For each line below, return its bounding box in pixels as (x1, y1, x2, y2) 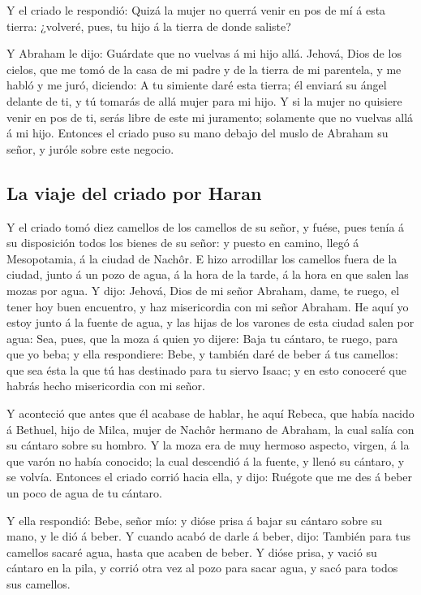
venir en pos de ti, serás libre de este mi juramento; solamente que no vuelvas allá (6, 108, 414, 125)
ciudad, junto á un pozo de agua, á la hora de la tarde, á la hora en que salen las (6, 266, 409, 283)
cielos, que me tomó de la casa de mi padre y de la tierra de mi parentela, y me (6, 60, 402, 77)
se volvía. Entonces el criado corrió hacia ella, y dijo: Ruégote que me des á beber (6, 468, 413, 485)
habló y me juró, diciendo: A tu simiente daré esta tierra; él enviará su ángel (6, 76, 387, 93)
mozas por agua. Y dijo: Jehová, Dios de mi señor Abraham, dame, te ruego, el (6, 281, 400, 298)
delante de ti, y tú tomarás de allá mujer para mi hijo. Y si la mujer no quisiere (6, 92, 402, 109)
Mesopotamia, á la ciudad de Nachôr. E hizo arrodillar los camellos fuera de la (6, 250, 397, 267)
